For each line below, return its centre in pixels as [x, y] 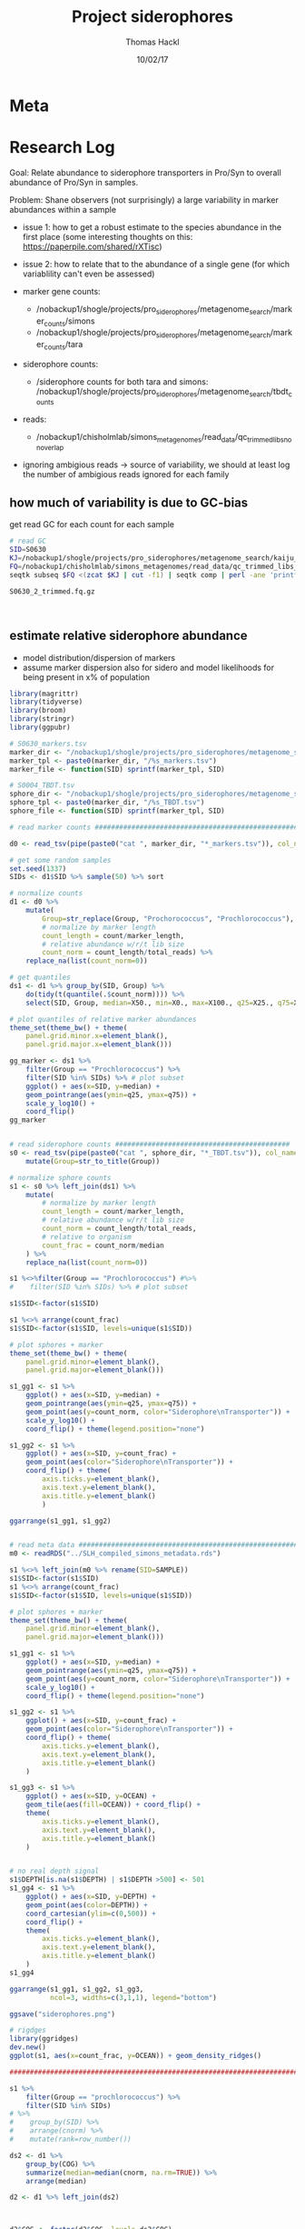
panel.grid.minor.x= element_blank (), [97, 1036]
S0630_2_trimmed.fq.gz [52, 591]
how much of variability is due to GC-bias [129, 503]
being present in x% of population [86, 677]
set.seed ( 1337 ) [38, 869]
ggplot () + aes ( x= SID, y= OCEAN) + [91, 1796]
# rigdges [28, 2030]
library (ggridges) [44, 2039]
